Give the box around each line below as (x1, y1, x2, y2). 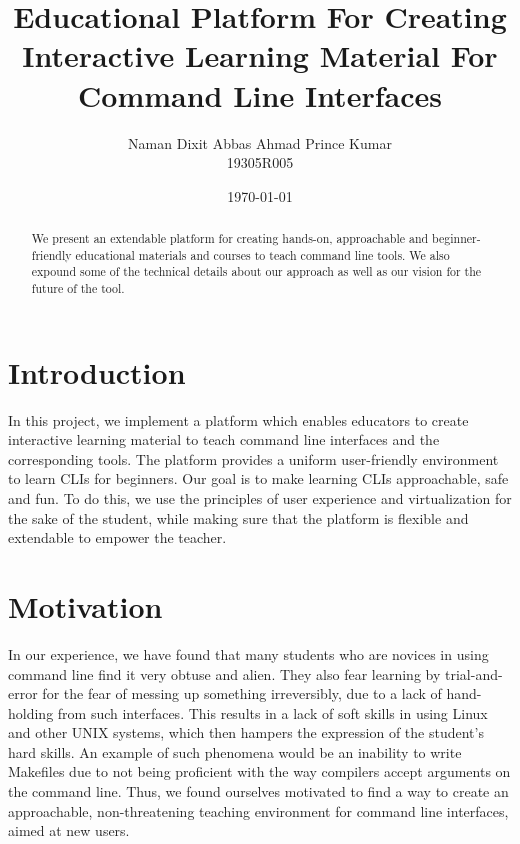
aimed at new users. (8, 820, 130, 841)
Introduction (8, 351, 186, 392)
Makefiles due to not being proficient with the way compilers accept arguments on (8, 761, 511, 782)
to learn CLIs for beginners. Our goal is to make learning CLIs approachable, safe (8, 468, 509, 489)
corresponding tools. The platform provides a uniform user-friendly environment (8, 448, 499, 469)
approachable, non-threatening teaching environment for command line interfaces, (8, 800, 509, 821)
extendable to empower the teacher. (8, 527, 227, 548)
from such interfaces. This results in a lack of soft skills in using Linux (57, 702, 488, 723)
